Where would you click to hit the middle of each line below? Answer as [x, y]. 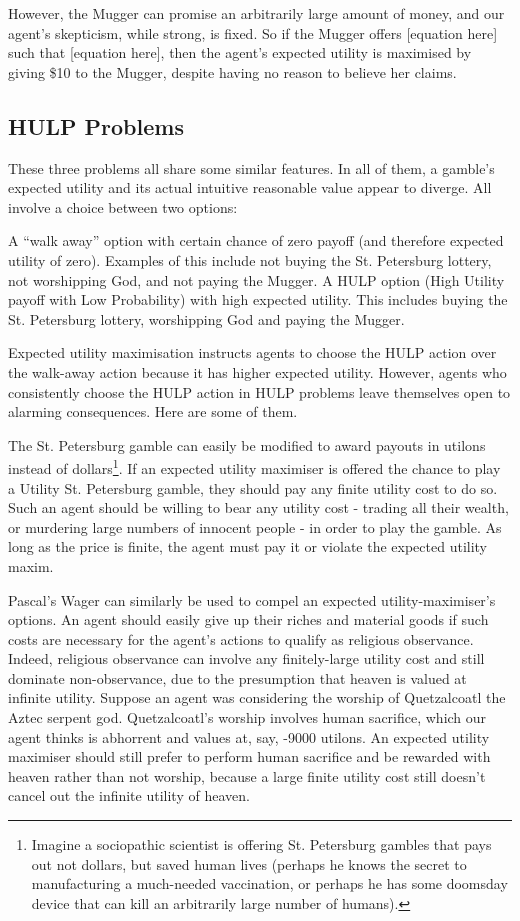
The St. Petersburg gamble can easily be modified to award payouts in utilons [247, 444]
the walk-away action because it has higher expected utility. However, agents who [257, 371]
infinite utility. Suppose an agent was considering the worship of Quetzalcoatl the [257, 697]
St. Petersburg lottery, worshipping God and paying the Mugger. [206, 318]
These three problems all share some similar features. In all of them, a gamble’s [251, 167]
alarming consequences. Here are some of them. [153, 411]
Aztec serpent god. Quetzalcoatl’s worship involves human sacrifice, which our [247, 717]
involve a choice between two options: [123, 206]
